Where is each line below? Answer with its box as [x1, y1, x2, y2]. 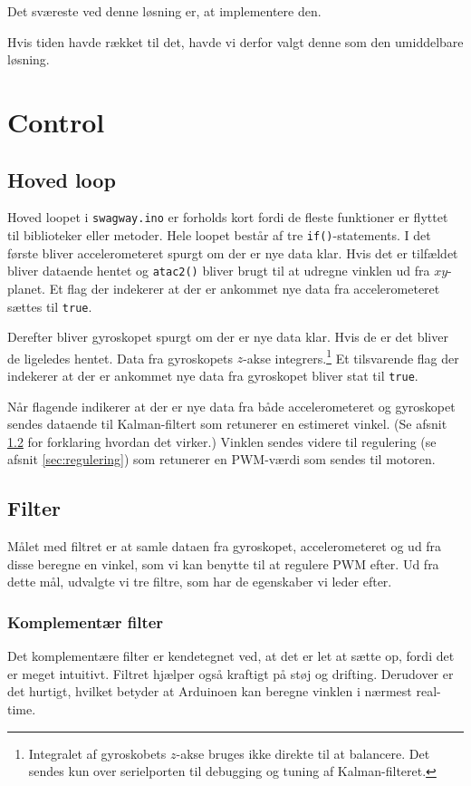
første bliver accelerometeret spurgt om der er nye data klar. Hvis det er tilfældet [7, 243, 458, 262]
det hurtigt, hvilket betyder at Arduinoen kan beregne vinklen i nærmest [7, 682, 412, 701]
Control [7, 102, 105, 140]
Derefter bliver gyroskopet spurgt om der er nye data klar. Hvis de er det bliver [7, 327, 448, 346]
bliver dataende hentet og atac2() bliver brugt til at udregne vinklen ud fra [7, 261, 430, 280]
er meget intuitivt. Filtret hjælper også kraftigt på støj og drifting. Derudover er [7, 664, 454, 683]
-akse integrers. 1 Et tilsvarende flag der [243, 345, 459, 367]
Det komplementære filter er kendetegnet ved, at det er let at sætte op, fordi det [7, 646, 455, 665]
